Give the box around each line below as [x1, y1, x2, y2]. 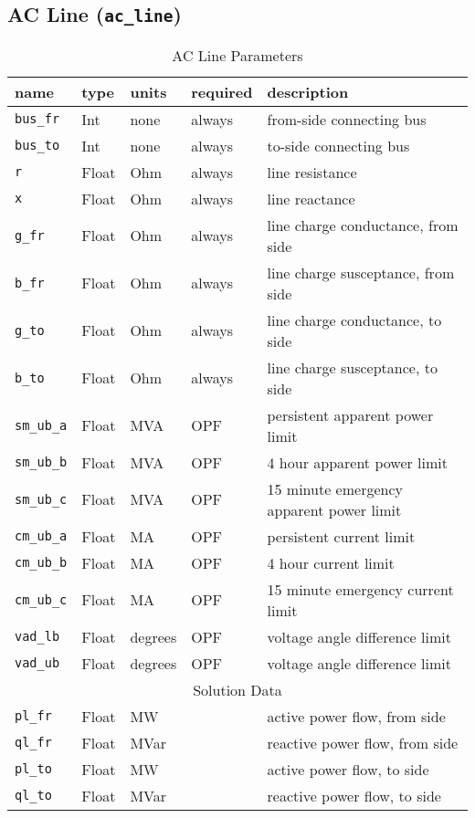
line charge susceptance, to [267, 356, 438, 378]
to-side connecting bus [267, 134, 410, 156]
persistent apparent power [267, 404, 434, 425]
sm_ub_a [15, 417, 68, 433]
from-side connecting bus [267, 108, 427, 130]
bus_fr [15, 111, 60, 127]
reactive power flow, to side [267, 784, 441, 806]
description [267, 80, 349, 102]
